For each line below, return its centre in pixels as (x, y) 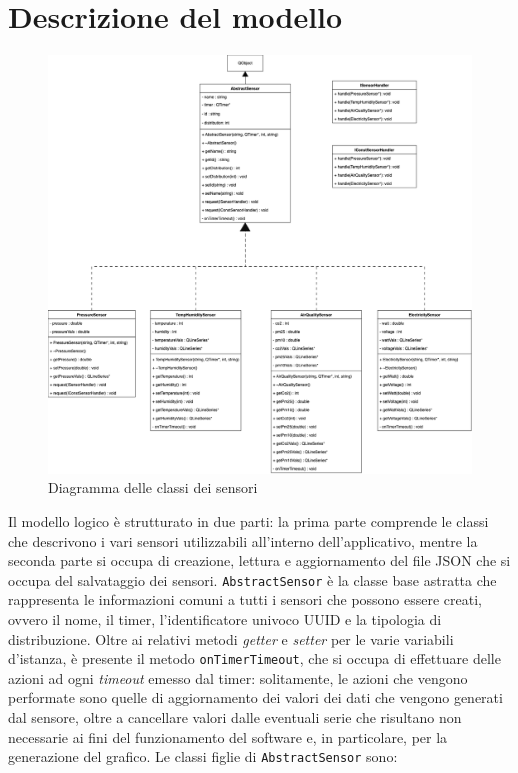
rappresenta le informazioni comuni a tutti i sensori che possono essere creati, (245, 599)
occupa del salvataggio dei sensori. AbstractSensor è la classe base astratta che (252, 579)
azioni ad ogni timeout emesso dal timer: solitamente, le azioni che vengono (238, 677)
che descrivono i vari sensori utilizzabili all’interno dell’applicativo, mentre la (243, 540)
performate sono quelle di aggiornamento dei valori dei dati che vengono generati (255, 697)
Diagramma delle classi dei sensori (153, 487)
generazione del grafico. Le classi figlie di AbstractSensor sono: (203, 756)
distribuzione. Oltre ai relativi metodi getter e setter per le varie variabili (231, 638)
